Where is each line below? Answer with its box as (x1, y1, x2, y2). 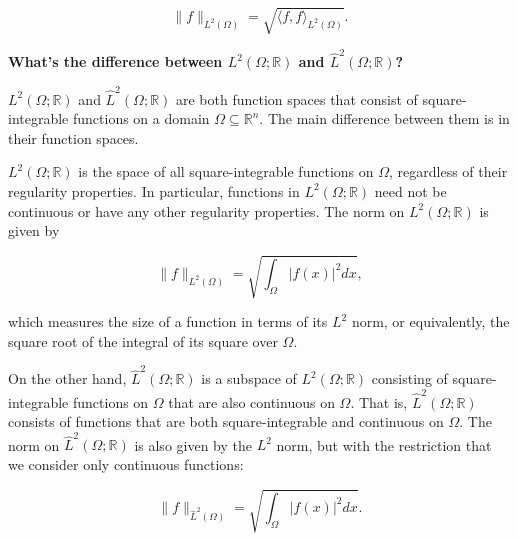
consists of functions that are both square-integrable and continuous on (8, 411, 444, 432)
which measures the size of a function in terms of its (8, 311, 328, 332)
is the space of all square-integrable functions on (78, 161, 374, 182)
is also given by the (134, 434, 252, 455)
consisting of (371, 368, 448, 389)
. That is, (350, 391, 408, 412)
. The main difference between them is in (259, 108, 510, 129)
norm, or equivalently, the (351, 311, 510, 332)
